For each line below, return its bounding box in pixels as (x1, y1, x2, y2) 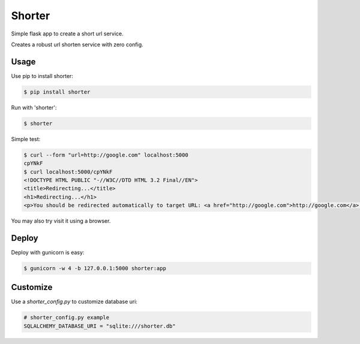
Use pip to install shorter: (11, 72, 73, 79)
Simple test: (11, 135, 41, 142)
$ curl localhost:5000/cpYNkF (23, 168, 113, 175)
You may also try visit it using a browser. (11, 217, 111, 225)
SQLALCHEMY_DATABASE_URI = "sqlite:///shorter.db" (23, 322, 176, 330)
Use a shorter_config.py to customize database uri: (11, 298, 138, 306)
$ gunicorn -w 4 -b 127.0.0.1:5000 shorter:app (23, 265, 166, 271)
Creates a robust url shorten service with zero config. (11, 41, 143, 48)
